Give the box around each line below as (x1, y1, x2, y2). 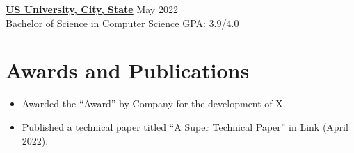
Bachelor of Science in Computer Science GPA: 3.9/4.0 (6, 15, 239, 30)
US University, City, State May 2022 (6, 2, 178, 16)
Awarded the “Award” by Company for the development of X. (22, 96, 286, 111)
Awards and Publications (6, 56, 250, 84)
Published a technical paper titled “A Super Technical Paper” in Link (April (22, 119, 348, 134)
